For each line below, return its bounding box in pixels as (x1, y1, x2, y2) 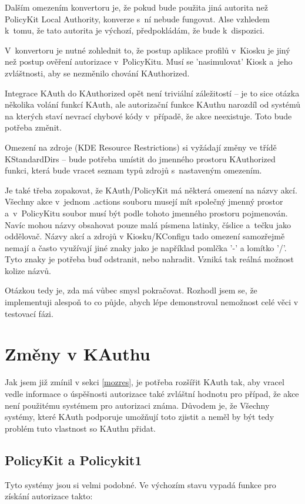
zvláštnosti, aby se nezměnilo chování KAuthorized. (5, 66, 190, 79)
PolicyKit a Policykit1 (5, 450, 142, 469)
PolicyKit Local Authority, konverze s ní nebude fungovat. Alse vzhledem (5, 12, 270, 25)
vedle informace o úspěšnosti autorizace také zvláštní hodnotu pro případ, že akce (5, 387, 299, 399)
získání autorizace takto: (5, 490, 93, 502)
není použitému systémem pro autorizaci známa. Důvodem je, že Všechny (5, 399, 270, 411)
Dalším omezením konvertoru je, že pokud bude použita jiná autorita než (5, 1, 269, 13)
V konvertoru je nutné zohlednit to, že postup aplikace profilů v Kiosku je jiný (5, 44, 290, 56)
